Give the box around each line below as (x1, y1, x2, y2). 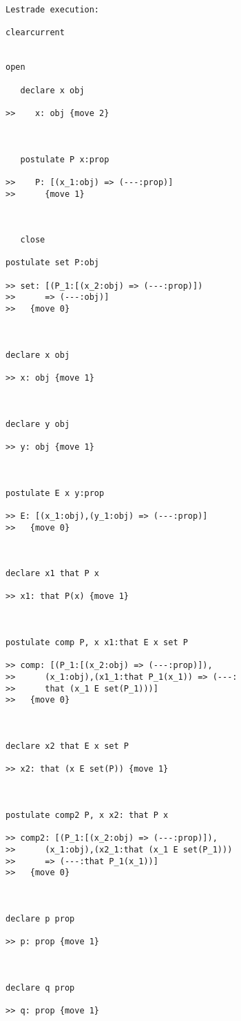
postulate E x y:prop (6, 488, 105, 498)
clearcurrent (6, 28, 65, 38)
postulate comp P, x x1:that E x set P (6, 638, 188, 648)
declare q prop (6, 982, 75, 993)
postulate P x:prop (20, 154, 109, 164)
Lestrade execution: (6, 5, 100, 15)
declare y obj (6, 419, 70, 429)
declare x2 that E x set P (6, 741, 129, 751)
